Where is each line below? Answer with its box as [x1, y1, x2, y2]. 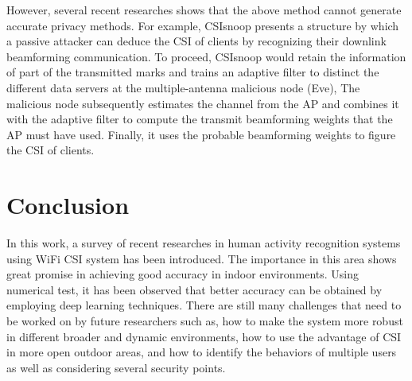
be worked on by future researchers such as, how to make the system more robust [6, 313, 403, 329]
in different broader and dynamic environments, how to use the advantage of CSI [6, 328, 402, 344]
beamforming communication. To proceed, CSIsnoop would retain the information [6, 48, 406, 64]
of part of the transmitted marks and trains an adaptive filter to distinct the [6, 64, 379, 80]
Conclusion [6, 189, 130, 221]
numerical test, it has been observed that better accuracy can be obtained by [6, 281, 383, 297]
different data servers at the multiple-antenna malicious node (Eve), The [6, 79, 360, 95]
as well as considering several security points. [6, 359, 226, 375]
